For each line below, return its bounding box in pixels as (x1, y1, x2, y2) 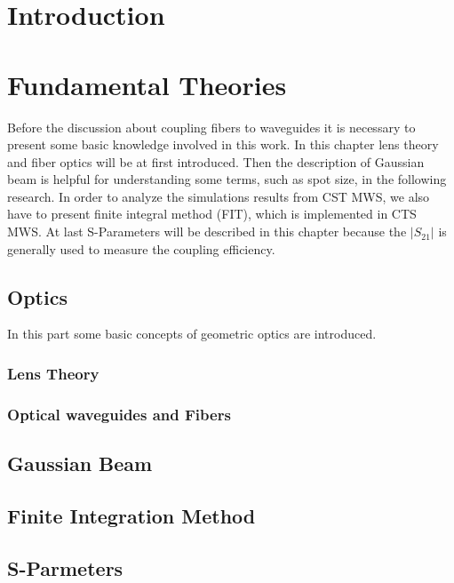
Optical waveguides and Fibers (7, 403, 231, 425)
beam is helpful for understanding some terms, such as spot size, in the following (7, 170, 447, 188)
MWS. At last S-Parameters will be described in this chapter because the (7, 222, 407, 241)
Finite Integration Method (7, 501, 256, 529)
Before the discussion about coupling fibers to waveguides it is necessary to (7, 117, 416, 136)
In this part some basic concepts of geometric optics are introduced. (7, 324, 377, 343)
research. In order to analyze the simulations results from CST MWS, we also (7, 187, 430, 205)
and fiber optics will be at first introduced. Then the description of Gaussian (7, 152, 425, 171)
